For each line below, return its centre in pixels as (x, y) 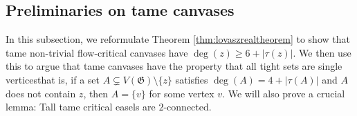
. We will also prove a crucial (284, 93)
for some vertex (182, 93)
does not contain (41, 93)
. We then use (322, 52)
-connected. (187, 107)
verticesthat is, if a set (53, 79)
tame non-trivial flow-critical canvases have (97, 52)
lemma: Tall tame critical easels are (81, 107)
